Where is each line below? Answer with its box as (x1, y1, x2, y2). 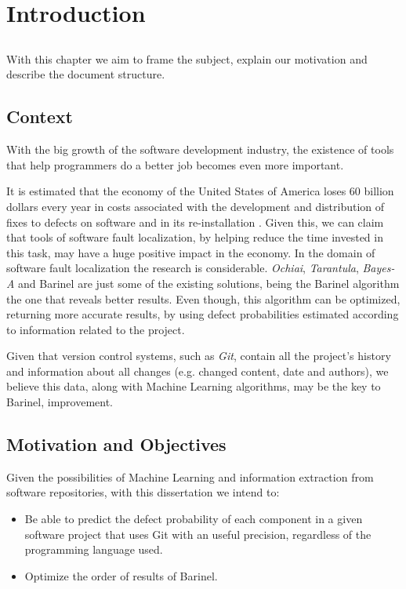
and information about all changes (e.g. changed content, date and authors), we (6, 362, 389, 379)
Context (6, 104, 73, 129)
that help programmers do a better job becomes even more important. (6, 156, 344, 173)
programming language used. (24, 541, 163, 558)
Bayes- (362, 260, 395, 276)
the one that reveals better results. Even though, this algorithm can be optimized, (6, 290, 401, 307)
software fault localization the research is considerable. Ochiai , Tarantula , (6, 260, 359, 276)
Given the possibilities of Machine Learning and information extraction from (6, 468, 374, 485)
